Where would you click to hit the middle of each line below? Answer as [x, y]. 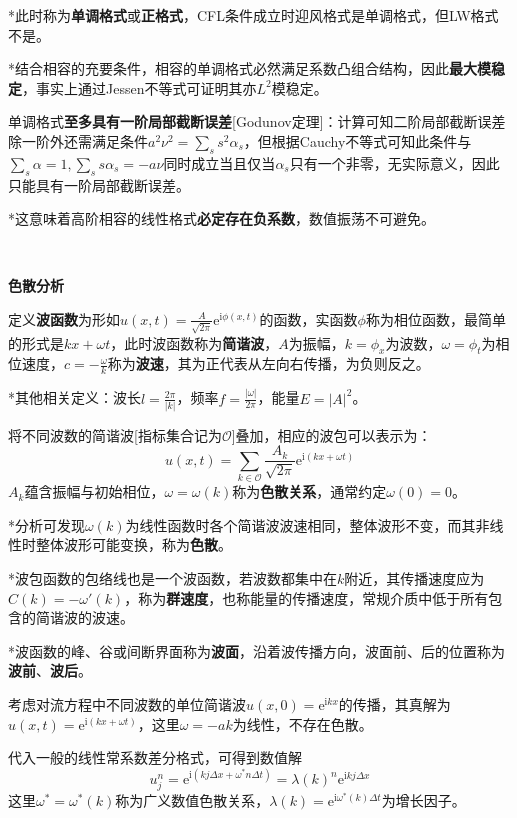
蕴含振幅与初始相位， [94, 491]
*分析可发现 [46, 524]
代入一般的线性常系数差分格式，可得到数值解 [155, 757]
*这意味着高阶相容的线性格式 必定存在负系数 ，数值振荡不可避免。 [221, 218]
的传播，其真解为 [394, 704]
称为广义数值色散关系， [192, 800]
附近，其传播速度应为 [414, 578]
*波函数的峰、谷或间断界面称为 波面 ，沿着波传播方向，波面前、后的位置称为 [256, 650]
